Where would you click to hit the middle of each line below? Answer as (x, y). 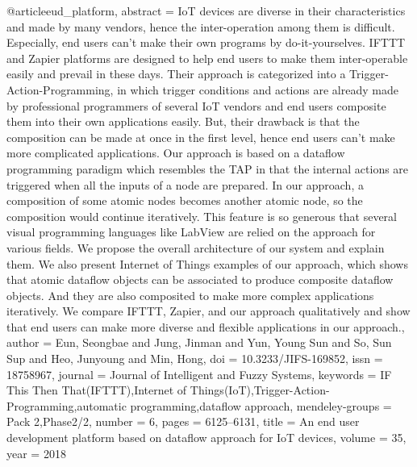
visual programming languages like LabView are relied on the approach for (191, 232)
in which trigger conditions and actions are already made (258, 89)
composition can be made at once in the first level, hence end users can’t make (201, 137)
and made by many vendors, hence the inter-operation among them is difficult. (201, 26)
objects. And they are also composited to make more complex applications (190, 295)
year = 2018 (36, 453)
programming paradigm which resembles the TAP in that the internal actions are (208, 168)
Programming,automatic (67, 405)
